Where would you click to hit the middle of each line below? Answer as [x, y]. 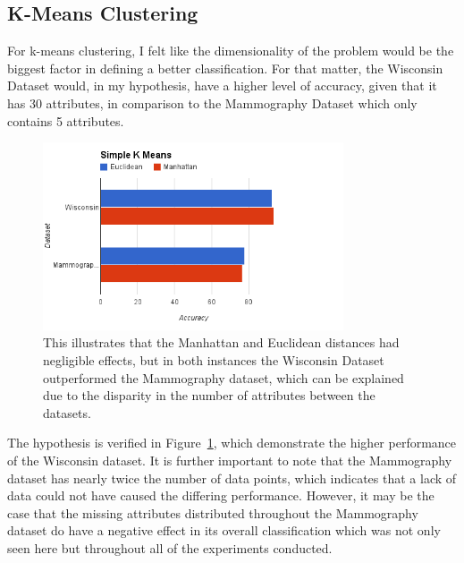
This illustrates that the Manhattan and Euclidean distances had [221, 342]
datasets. [67, 412]
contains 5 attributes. [66, 120]
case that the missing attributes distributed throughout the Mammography [213, 512]
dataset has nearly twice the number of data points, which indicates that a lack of [232, 478]
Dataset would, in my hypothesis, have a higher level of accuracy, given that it [222, 85]
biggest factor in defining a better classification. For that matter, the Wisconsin [225, 68]
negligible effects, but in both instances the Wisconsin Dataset [214, 359]
